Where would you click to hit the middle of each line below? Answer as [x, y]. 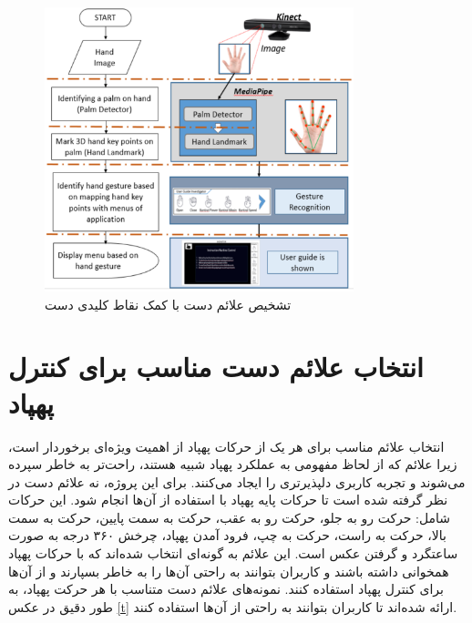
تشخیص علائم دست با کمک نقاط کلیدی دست [168, 304]
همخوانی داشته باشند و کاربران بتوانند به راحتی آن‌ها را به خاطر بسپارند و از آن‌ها [229, 571]
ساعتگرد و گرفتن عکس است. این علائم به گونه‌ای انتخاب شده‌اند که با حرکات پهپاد [233, 553]
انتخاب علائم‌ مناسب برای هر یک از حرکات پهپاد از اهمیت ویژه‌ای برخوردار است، [226, 446]
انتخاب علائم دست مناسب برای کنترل [216, 367]
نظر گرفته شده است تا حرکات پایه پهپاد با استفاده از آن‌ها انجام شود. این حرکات [228, 500]
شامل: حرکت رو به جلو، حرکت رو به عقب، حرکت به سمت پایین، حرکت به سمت [230, 517]
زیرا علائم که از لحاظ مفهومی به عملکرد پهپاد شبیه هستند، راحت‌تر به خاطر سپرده [233, 464]
